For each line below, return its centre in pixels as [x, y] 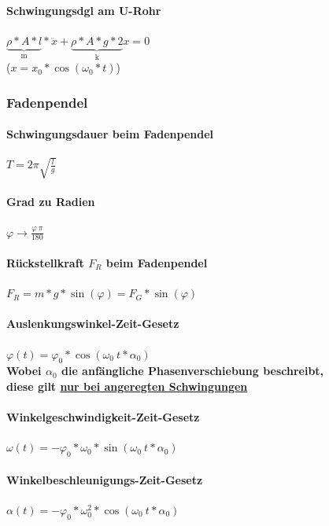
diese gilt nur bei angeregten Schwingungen [127, 386]
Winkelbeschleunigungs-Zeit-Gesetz [105, 479]
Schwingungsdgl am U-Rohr [84, 10]
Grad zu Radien [51, 202]
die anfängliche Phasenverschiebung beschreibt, [192, 371]
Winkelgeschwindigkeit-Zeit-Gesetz [103, 417]
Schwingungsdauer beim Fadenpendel [110, 134]
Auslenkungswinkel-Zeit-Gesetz [93, 324]
